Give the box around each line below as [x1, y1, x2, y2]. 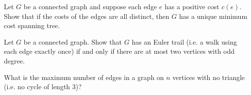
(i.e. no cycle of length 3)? [4, 81, 82, 92]
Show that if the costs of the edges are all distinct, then [4, 11, 169, 21]
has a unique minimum [179, 11, 248, 21]
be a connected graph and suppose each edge [23, 1, 157, 11]
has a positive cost [164, 1, 219, 11]
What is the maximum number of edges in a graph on [4, 72, 164, 82]
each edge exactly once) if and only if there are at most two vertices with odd [4, 46, 235, 56]
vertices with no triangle [172, 72, 245, 82]
